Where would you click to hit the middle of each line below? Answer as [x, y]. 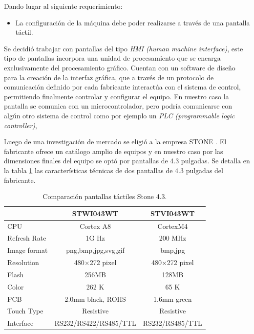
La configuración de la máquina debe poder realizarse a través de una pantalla [133, 22]
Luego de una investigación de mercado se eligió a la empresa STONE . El [115, 142]
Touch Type [25, 311]
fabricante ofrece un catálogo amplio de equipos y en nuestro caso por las [114, 151]
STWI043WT [95, 213]
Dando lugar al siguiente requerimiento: [63, 6]
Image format [28, 250]
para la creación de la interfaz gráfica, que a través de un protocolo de [109, 77]
